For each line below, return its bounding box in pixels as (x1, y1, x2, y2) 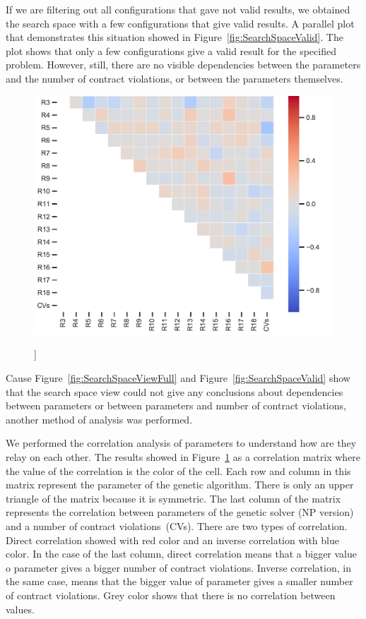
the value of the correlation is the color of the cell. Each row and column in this (6, 463, 351, 478)
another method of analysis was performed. (6, 411, 193, 426)
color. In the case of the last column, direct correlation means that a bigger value (6, 546, 357, 561)
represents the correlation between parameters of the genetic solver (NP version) (6, 505, 354, 519)
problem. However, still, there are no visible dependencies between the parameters (6, 57, 361, 72)
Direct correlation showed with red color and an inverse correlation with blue (6, 532, 339, 547)
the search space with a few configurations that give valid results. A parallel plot (6, 16, 355, 30)
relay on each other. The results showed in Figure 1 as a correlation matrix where (6, 450, 361, 464)
